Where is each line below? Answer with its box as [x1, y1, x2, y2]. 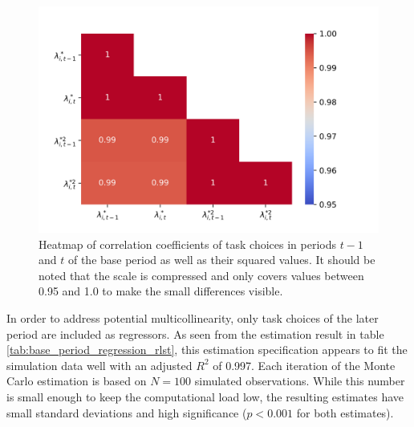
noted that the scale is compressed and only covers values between [39, 266, 364, 283]
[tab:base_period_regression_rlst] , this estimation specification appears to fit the [6, 341, 408, 358]
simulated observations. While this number [194, 372, 405, 389]
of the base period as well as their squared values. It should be [67, 251, 375, 268]
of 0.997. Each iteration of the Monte [213, 356, 396, 373]
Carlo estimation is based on [6, 372, 147, 389]
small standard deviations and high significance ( [6, 404, 247, 421]
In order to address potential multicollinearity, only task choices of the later [6, 309, 379, 326]
